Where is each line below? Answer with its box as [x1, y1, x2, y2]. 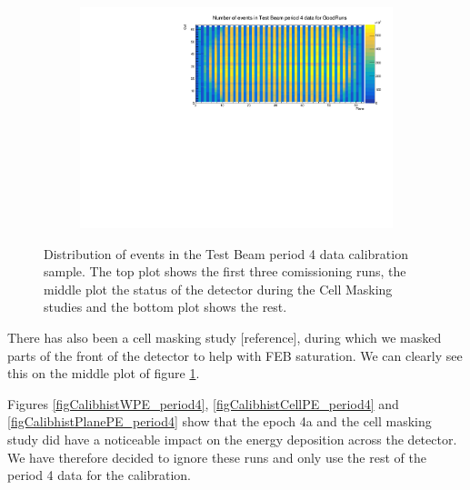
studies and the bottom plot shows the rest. [44, 297, 287, 316]
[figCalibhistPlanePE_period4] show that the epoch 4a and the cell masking [7, 412, 432, 431]
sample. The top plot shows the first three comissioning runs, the [44, 262, 406, 281]
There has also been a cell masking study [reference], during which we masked [7, 328, 442, 347]
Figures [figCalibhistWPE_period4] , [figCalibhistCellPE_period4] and [7, 394, 399, 413]
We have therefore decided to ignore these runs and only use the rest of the [7, 447, 426, 466]
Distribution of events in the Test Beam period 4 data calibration [44, 244, 408, 263]
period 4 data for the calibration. [7, 465, 191, 485]
